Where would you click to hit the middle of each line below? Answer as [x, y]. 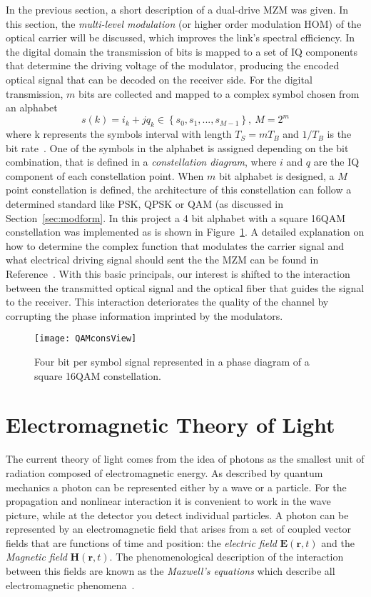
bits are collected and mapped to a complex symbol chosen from [219, 93]
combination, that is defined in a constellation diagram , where [141, 162]
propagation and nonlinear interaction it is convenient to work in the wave [168, 501]
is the [339, 134]
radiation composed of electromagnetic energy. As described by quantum [164, 472]
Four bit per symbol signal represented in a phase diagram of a [172, 362]
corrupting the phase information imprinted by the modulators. [144, 315]
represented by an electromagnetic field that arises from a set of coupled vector [178, 529]
